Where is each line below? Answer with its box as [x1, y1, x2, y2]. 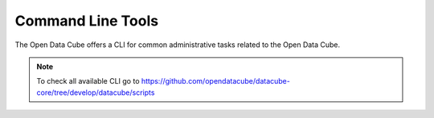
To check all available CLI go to [36, 77, 140, 86]
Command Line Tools [14, 12, 159, 29]
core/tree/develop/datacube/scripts [36, 88, 155, 97]
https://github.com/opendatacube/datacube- [141, 77, 291, 86]
